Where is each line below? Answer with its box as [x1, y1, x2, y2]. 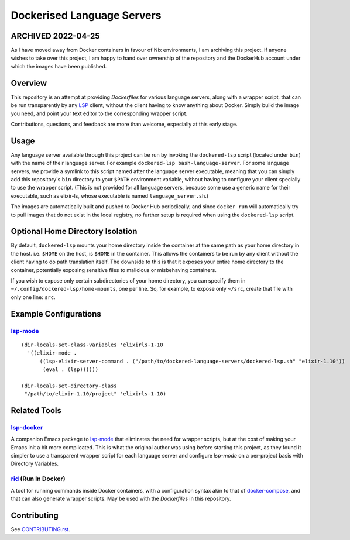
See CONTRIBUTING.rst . [11, 525, 70, 532]
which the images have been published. [11, 63, 107, 70]
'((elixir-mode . [27, 350, 77, 356]
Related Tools [11, 405, 61, 415]
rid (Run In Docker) [11, 474, 66, 483]
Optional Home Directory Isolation [11, 226, 138, 236]
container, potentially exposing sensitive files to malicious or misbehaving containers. [11, 266, 217, 273]
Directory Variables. [11, 460, 59, 467]
